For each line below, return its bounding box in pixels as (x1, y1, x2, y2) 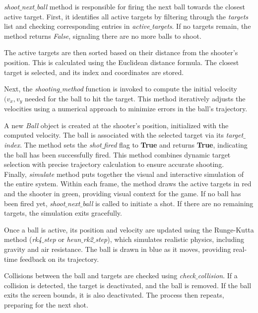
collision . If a (197, 270, 238, 281)
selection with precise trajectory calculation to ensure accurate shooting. (4, 159, 224, 169)
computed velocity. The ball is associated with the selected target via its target (4, 130, 244, 140)
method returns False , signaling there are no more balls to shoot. (4, 30, 201, 41)
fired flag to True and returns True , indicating (104, 139, 248, 150)
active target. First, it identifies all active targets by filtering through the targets (4, 11, 248, 21)
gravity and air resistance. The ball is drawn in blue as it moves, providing (4, 243, 231, 254)
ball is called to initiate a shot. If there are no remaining (82, 198, 254, 208)
